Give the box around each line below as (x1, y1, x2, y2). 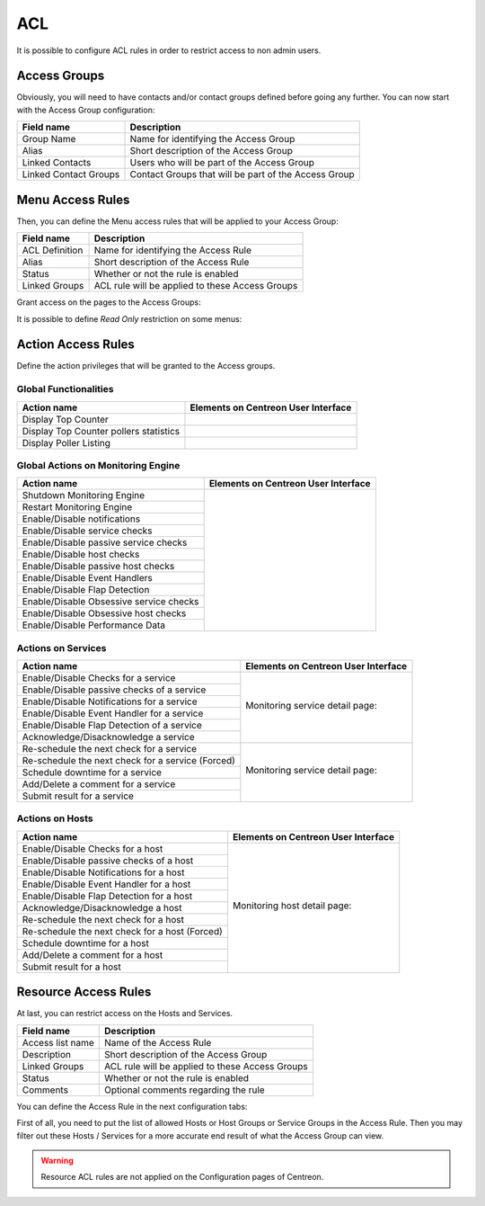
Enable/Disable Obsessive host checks (22, 607, 187, 620)
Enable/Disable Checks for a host (22, 842, 163, 854)
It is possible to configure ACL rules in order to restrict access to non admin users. (16, 45, 322, 56)
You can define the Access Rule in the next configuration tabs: (16, 1101, 248, 1112)
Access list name (22, 1036, 94, 1049)
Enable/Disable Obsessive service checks (22, 595, 199, 608)
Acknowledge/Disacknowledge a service (22, 731, 195, 744)
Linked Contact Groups (22, 168, 120, 181)
